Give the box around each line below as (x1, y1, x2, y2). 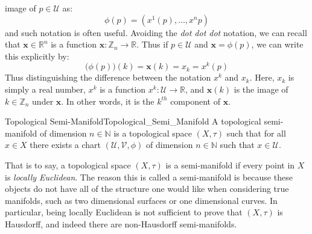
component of (170, 94, 220, 107)
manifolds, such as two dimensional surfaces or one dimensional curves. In (5, 194, 278, 206)
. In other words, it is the (61, 94, 154, 107)
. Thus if (136, 38, 168, 51)
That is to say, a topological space (5, 159, 131, 171)
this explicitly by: (5, 49, 69, 62)
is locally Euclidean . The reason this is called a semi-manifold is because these (5, 170, 293, 183)
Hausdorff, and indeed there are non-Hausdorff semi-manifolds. (5, 217, 237, 230)
